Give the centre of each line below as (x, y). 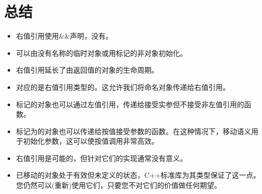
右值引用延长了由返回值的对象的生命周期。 (87, 70)
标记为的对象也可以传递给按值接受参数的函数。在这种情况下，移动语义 (134, 131)
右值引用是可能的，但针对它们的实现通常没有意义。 (101, 158)
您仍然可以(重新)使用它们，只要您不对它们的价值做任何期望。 (119, 185)
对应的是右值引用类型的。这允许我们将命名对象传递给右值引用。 (123, 87)
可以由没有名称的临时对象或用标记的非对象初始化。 (101, 53)
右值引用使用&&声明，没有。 (64, 36)
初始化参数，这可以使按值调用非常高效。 (91, 141)
